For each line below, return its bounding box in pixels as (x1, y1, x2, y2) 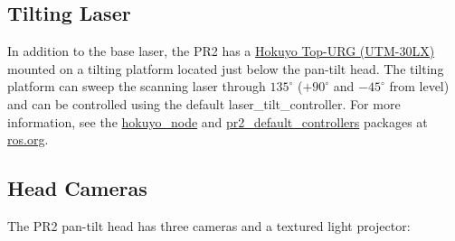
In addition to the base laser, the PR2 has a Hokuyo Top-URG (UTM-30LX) (7, 42, 435, 60)
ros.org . (7, 130, 49, 149)
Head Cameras (7, 174, 147, 202)
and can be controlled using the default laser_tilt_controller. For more (7, 94, 401, 113)
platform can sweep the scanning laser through (7, 77, 266, 96)
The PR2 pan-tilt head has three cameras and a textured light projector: (7, 216, 411, 235)
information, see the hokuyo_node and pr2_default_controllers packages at (7, 112, 428, 131)
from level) (389, 77, 450, 96)
